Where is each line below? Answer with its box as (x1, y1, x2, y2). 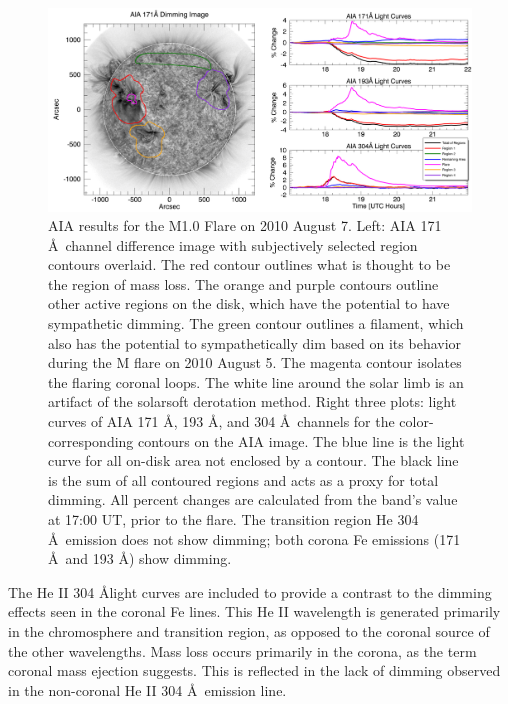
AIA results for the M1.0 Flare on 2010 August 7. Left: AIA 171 (48, 215, 442, 236)
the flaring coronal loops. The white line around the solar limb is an (48, 371, 464, 392)
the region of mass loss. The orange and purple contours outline (48, 273, 439, 294)
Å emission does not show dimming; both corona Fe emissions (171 (48, 528, 461, 549)
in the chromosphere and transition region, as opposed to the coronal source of (8, 620, 490, 641)
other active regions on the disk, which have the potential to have (48, 293, 450, 314)
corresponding (48, 430, 134, 451)
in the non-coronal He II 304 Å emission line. (8, 679, 287, 700)
